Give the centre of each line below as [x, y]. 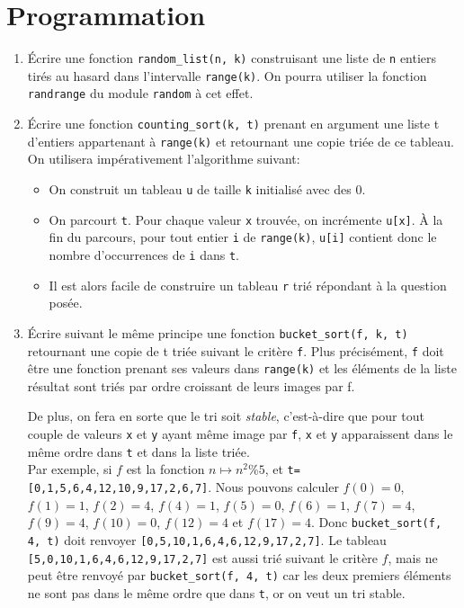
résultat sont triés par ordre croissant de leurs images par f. [191, 385]
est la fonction [165, 469]
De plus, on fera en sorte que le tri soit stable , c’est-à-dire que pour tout [226, 416]
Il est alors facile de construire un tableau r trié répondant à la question [248, 285]
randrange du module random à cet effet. [140, 93]
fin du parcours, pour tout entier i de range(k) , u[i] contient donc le [243, 237]
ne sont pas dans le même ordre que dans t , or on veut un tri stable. [216, 592]
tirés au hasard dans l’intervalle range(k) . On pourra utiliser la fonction [227, 75]
